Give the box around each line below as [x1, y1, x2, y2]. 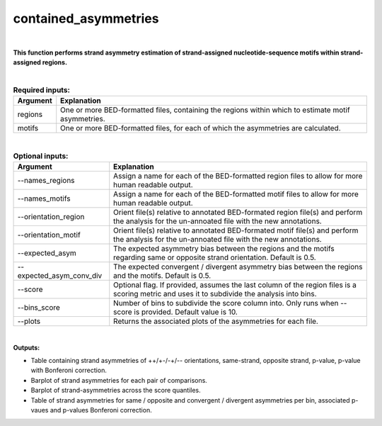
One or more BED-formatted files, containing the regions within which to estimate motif [60, 105, 350, 115]
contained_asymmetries [13, 11, 159, 26]
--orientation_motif [17, 230, 81, 240]
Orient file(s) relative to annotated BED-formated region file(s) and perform [113, 208, 363, 218]
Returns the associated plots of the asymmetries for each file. [113, 316, 318, 326]
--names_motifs [17, 194, 71, 203]
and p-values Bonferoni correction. [50, 405, 152, 414]
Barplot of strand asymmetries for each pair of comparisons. [30, 376, 208, 384]
